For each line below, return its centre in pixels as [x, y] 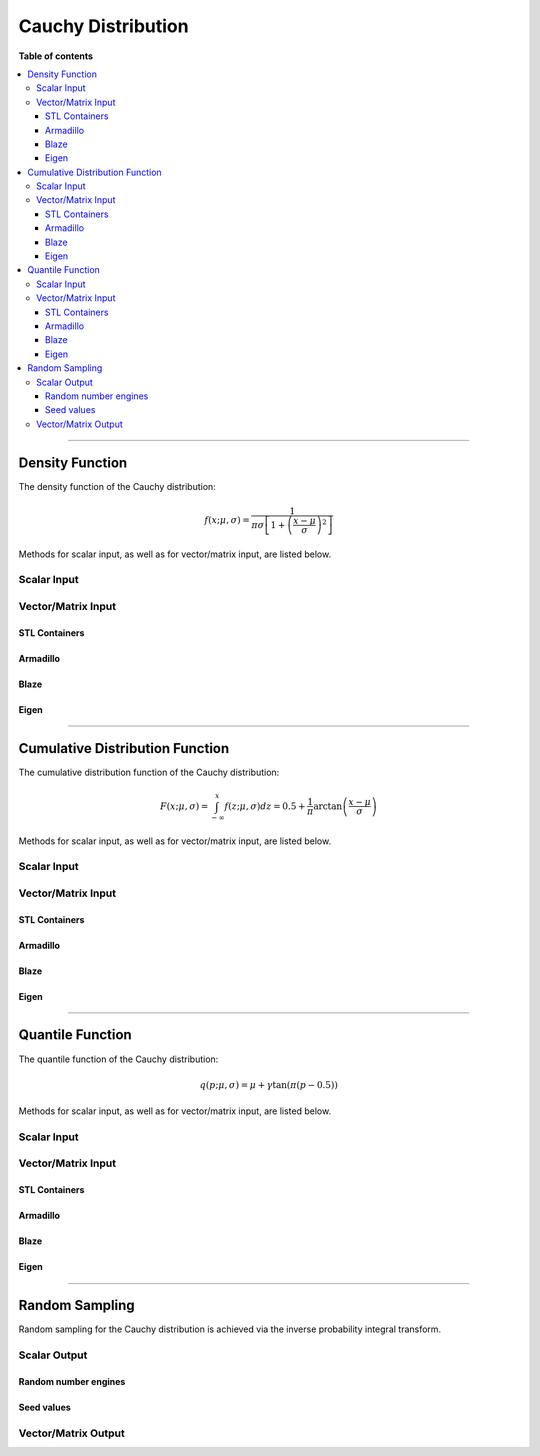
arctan [328, 806]
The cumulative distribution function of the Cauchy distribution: [149, 772]
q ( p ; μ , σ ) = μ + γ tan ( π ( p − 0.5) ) [269, 1084]
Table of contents [56, 56]
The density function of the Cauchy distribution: [117, 486]
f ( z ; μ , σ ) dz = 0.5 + [265, 806]
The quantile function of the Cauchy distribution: [118, 1059]
